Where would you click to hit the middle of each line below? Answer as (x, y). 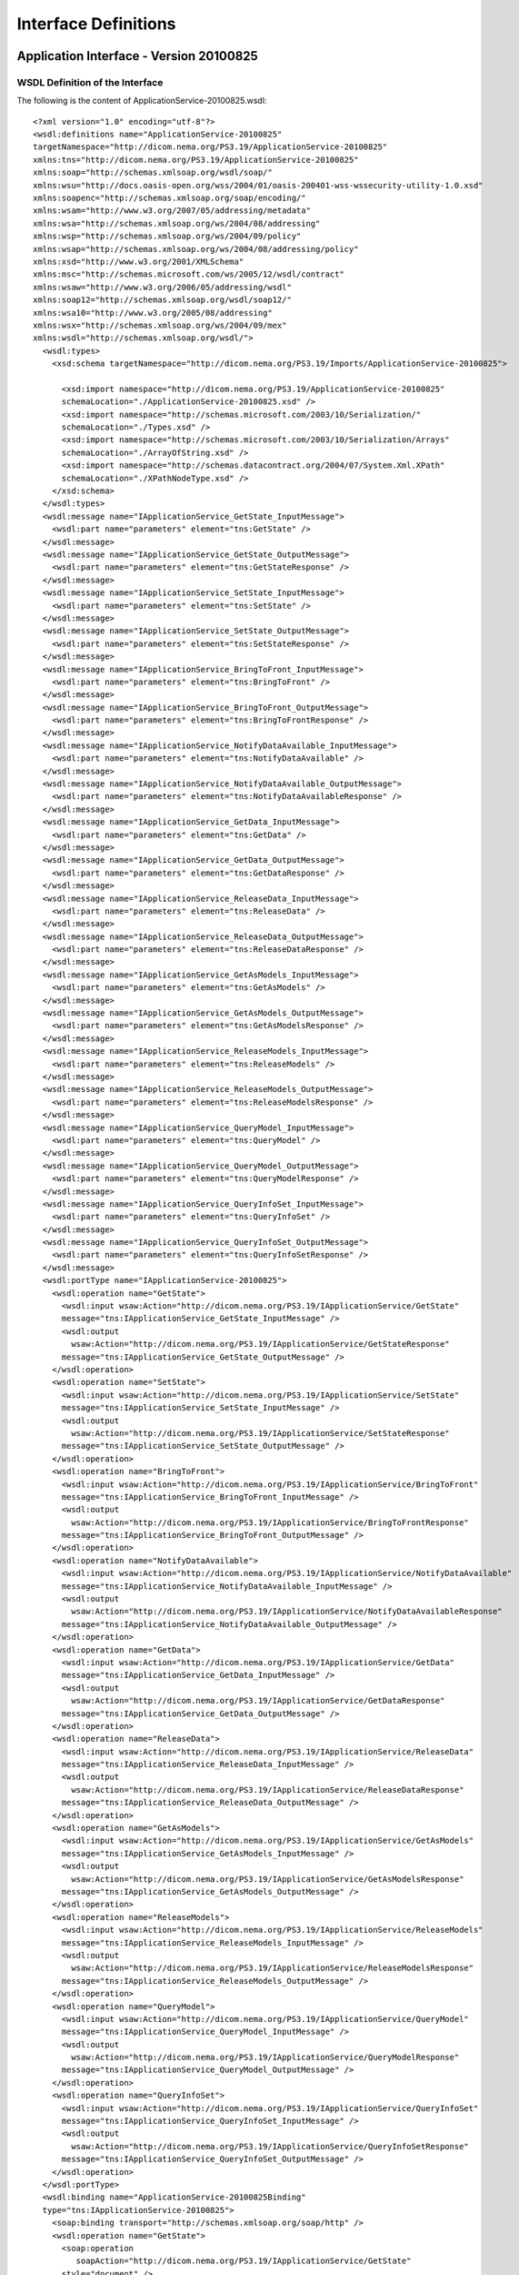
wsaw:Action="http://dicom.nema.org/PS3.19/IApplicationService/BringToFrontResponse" (270, 1522)
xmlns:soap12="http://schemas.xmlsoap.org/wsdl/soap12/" (163, 300)
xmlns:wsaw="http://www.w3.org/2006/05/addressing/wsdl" (163, 287)
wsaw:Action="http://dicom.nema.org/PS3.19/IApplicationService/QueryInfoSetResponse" (270, 2146)
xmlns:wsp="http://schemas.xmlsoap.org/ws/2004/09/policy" (167, 236)
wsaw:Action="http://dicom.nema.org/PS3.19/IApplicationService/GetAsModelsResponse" (268, 1879)
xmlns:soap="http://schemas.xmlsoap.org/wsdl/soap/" (153, 172)
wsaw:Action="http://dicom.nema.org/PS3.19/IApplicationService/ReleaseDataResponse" (268, 1790)
